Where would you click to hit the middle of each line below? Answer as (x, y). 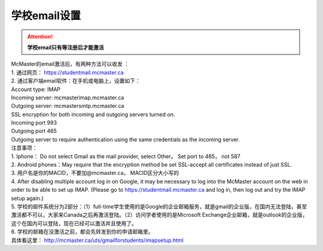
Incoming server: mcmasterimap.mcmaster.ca (68, 97)
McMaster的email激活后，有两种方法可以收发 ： (70, 64)
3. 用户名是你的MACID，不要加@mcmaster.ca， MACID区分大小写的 (95, 173)
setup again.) (28, 198)
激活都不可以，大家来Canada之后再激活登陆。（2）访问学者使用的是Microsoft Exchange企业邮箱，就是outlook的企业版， (159, 215)
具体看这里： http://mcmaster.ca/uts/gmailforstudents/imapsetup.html (97, 240)
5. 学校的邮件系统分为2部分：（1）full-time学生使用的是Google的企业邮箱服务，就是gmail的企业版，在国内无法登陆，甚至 (159, 206)
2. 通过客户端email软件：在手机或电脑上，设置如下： (76, 81)
